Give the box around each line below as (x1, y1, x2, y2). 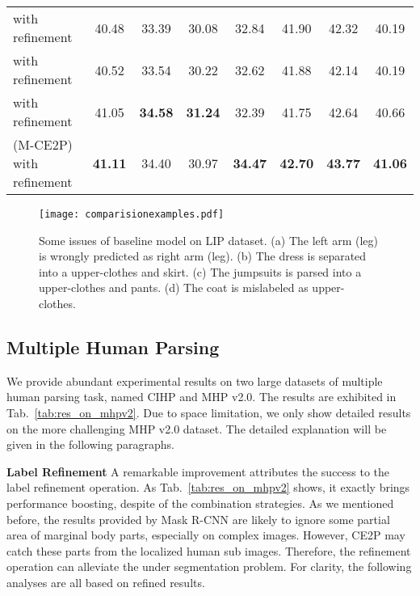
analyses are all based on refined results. (6, 573, 205, 590)
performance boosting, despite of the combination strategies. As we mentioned (6, 494, 394, 511)
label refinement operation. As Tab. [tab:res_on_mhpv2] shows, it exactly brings (6, 479, 410, 496)
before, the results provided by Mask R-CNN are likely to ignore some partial (6, 510, 390, 527)
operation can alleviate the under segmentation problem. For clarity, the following (6, 558, 412, 575)
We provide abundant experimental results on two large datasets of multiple (6, 372, 383, 389)
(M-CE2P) (13, 135, 73, 154)
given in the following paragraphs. (6, 436, 174, 453)
